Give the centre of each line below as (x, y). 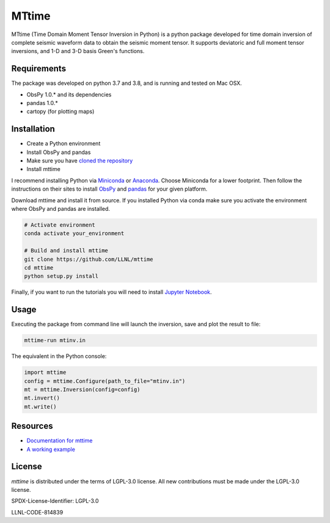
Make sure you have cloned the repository (80, 161)
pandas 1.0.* (42, 103)
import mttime (45, 372)
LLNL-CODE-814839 (37, 512)
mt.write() (40, 407)
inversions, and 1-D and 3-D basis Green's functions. (78, 51)
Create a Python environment (64, 144)
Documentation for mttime (60, 441)
